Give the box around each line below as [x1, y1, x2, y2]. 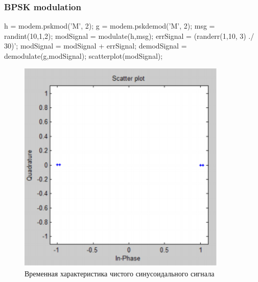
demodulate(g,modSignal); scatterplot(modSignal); [4, 51, 163, 61]
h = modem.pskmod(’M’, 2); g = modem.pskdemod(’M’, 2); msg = [4, 20, 215, 31]
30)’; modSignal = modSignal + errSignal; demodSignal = [4, 40, 187, 51]
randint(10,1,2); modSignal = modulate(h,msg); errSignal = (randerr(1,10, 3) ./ [4, 30, 254, 41]
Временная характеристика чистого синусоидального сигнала [25, 268, 215, 279]
